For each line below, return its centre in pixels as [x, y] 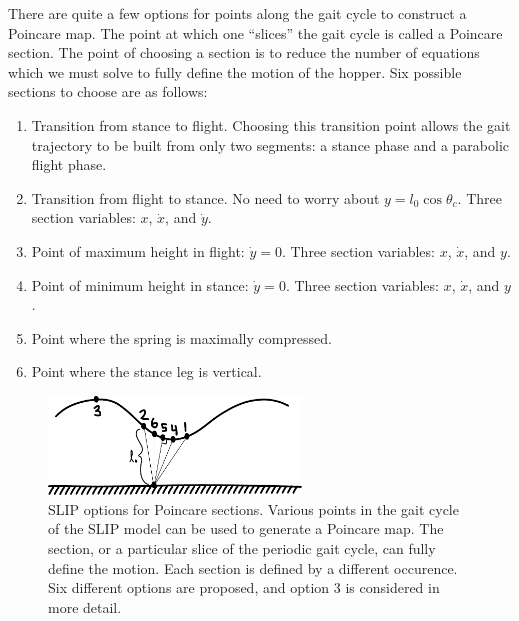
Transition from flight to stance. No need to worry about [205, 197]
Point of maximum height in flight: [138, 250]
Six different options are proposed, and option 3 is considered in [244, 587]
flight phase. [69, 164]
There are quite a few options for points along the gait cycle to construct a [237, 13]
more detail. [85, 606]
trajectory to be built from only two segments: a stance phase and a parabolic [270, 144]
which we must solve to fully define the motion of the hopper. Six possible [235, 71]
